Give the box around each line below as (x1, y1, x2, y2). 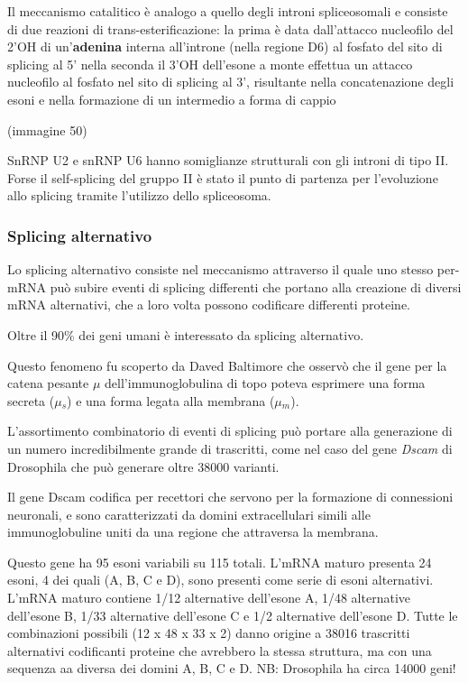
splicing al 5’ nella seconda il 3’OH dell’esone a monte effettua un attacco (7, 54, 413, 73)
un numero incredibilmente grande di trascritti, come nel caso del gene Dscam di (7, 438, 453, 457)
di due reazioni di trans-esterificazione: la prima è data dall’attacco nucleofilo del (7, 19, 454, 38)
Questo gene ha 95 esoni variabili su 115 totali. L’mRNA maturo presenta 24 (7, 552, 432, 571)
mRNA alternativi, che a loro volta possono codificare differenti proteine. (7, 295, 410, 314)
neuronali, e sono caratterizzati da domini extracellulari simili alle (7, 504, 371, 523)
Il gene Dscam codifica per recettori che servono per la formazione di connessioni (7, 487, 454, 506)
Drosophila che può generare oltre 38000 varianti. (7, 457, 280, 475)
